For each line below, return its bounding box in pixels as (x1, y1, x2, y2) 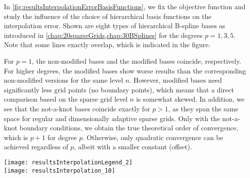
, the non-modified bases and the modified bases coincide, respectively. (32, 55, 241, 66)
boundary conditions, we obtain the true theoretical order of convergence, (19, 123, 238, 133)
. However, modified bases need (129, 75, 222, 85)
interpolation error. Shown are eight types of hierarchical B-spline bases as (4, 20, 225, 31)
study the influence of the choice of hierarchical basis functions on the (4, 11, 212, 21)
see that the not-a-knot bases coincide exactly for (4, 103, 150, 113)
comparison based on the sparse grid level (4, 94, 128, 104)
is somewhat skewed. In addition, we (136, 94, 245, 104)
